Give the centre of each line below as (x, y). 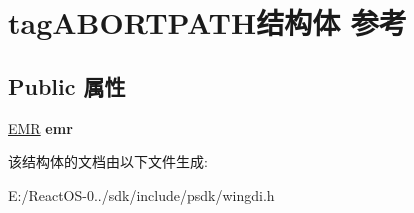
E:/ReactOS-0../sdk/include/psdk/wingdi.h (141, 194)
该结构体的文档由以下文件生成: (108, 161)
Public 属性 (67, 85)
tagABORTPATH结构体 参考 (207, 22)
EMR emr (40, 127)
